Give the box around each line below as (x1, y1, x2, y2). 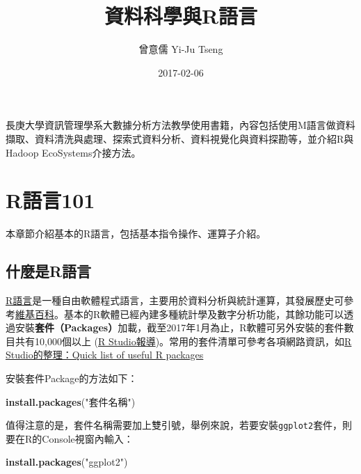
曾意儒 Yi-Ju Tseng (138, 42, 223, 56)
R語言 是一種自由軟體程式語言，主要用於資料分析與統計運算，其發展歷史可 (6, 293, 344, 308)
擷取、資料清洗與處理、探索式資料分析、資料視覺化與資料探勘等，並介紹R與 (6, 131, 354, 145)
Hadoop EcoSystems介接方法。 (6, 145, 141, 159)
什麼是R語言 (6, 260, 92, 282)
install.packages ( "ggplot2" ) (6, 455, 128, 469)
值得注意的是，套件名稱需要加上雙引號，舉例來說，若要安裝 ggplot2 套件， (6, 418, 343, 432)
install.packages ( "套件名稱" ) (6, 394, 136, 409)
